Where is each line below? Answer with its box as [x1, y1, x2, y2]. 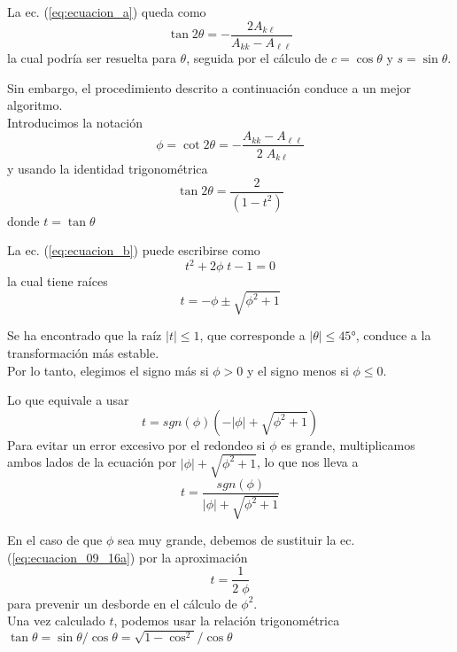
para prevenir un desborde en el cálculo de [7, 594, 237, 612]
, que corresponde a [199, 326, 306, 345]
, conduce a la [355, 326, 431, 345]
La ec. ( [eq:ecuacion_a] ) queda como [7, 3, 206, 20]
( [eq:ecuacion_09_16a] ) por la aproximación [7, 547, 248, 566]
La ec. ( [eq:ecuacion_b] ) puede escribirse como [7, 241, 260, 260]
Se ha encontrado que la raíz [7, 326, 162, 345]
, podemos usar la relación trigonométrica [113, 611, 340, 630]
